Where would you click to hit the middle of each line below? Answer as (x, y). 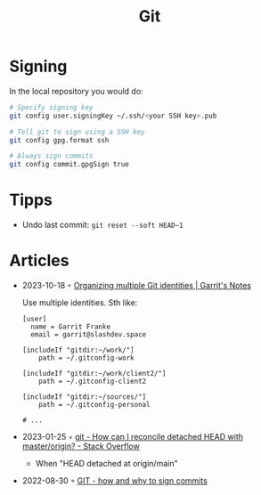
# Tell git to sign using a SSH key (77, 132)
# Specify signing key (51, 107)
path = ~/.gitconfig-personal (94, 405)
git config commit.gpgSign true (69, 165)
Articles (39, 261)
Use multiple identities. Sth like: (80, 303)
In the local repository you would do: (77, 91)
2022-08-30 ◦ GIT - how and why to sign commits (114, 481)
